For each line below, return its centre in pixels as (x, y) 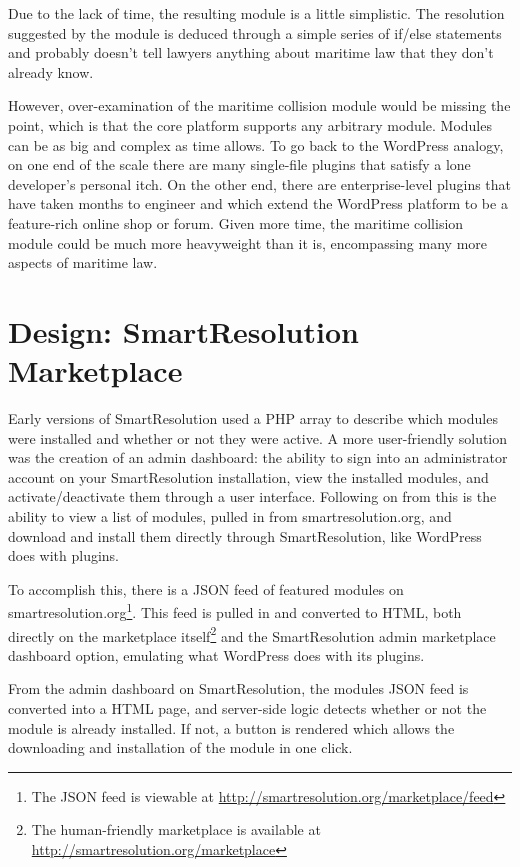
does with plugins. (64, 555)
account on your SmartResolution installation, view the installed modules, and (248, 476)
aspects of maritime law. (83, 262)
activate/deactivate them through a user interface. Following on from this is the (252, 496)
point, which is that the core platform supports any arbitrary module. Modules (250, 124)
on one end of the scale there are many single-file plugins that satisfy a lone (239, 164)
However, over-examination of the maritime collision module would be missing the (259, 105)
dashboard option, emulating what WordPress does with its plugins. (216, 654)
